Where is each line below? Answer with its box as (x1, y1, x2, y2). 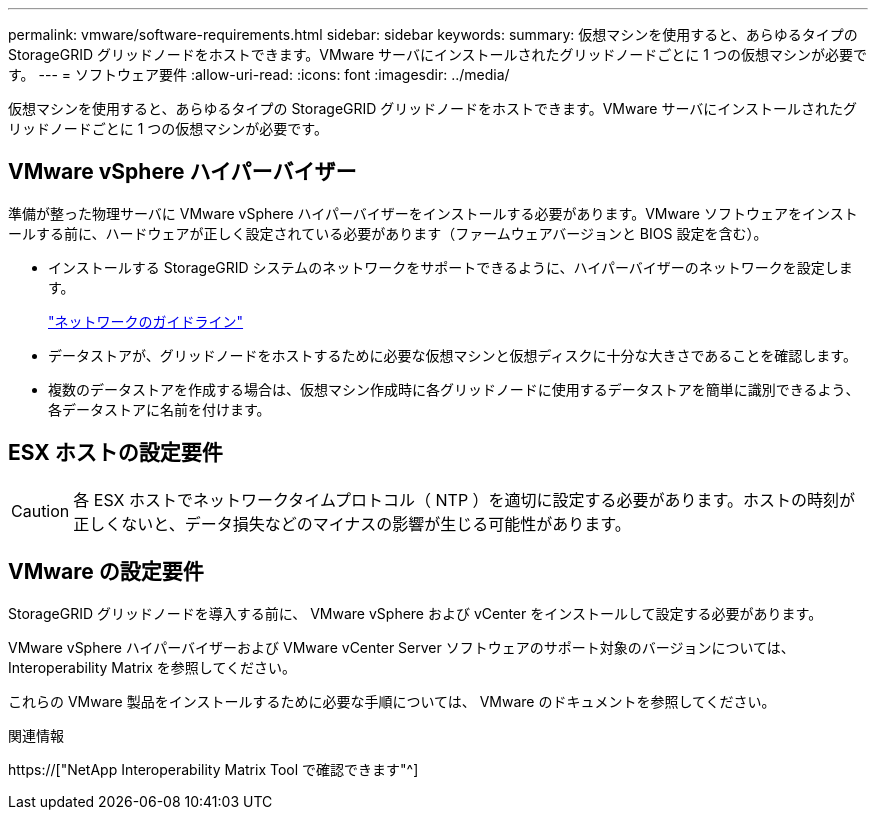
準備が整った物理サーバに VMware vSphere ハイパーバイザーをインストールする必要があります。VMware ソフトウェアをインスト (8, 204, 858, 222)
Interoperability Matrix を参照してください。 (8, 658, 296, 676)
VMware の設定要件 (8, 559, 204, 585)
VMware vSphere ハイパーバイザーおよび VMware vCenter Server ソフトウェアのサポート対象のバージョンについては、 (8, 638, 795, 656)
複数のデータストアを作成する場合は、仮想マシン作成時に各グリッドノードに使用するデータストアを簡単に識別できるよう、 (48, 380, 860, 398)
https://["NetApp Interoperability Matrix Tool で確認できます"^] (8, 760, 419, 778)
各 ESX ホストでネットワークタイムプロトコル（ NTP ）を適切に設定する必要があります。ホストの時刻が (73, 489, 856, 510)
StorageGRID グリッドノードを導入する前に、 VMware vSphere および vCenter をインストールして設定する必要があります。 (8, 604, 823, 622)
